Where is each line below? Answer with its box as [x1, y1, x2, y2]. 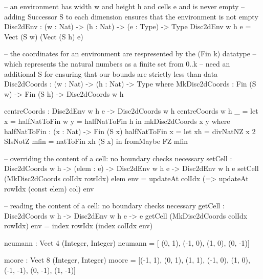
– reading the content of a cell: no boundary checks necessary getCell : [4, 200, 225, 211]
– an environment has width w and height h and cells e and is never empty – [4, 1, 245, 11]
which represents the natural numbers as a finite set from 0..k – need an [4, 58, 230, 69]
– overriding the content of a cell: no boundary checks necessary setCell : [4, 153, 232, 163]
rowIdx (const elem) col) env [4, 183, 94, 194]
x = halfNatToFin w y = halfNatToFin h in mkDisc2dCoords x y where [4, 115, 230, 126]
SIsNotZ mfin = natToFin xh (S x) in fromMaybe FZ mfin [4, 136, 188, 146]
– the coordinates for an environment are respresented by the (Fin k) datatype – [4, 48, 256, 59]
